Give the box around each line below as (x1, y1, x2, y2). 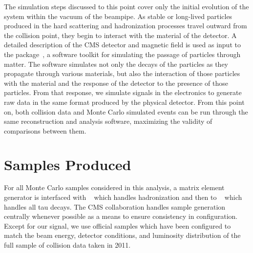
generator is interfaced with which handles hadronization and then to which (4, 192, 242, 202)
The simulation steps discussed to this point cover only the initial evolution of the (4, 1, 249, 11)
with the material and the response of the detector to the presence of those (4, 78, 228, 88)
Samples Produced (4, 154, 131, 174)
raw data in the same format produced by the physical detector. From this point (4, 97, 245, 107)
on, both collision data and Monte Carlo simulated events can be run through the (4, 106, 248, 117)
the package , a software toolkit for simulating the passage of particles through (4, 49, 241, 59)
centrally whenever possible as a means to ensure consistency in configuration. (4, 211, 238, 221)
